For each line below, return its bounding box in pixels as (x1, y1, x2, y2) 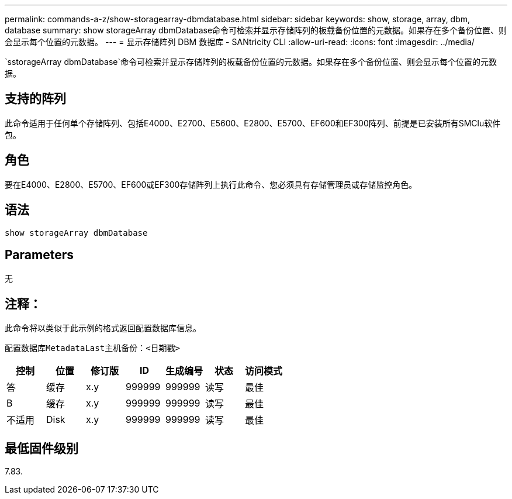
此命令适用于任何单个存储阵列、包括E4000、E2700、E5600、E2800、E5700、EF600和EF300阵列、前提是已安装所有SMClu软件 (5, 118, 501, 128)
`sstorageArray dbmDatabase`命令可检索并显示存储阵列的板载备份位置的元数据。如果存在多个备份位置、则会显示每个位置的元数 (5, 57, 497, 67)
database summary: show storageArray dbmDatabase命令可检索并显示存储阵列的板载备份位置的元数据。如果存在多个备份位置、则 (5, 25, 507, 35)
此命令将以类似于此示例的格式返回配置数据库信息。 (5, 323, 201, 333)
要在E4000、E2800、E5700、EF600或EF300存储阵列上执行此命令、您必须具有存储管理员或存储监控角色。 (5, 179, 417, 190)
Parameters (5, 247, 74, 262)
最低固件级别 (5, 441, 78, 456)
